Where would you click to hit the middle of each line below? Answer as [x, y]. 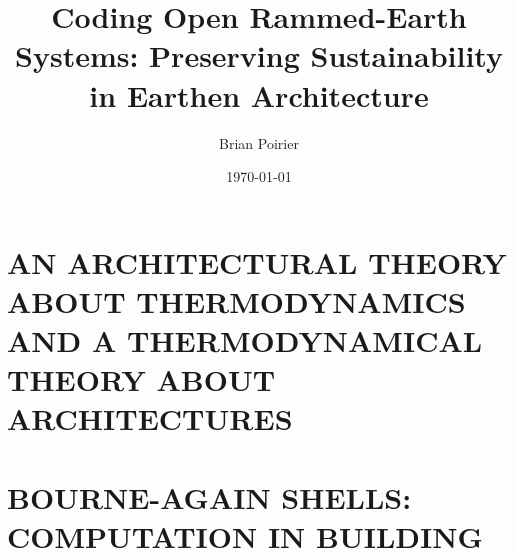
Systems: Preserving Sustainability [259, 55]
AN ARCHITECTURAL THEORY [257, 261]
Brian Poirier [259, 142]
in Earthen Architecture [259, 94]
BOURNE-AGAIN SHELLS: [209, 496]
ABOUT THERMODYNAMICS [236, 300]
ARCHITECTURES [150, 418]
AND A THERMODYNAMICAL [245, 340]
